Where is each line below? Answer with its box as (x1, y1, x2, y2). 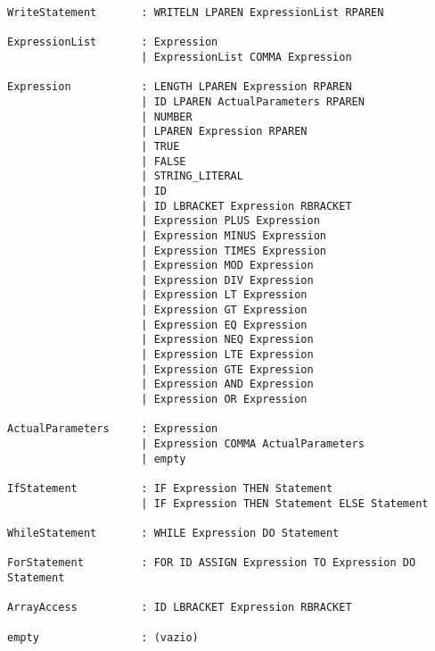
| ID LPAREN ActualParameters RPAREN (141, 95, 365, 108)
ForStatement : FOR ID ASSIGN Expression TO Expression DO (7, 556, 416, 570)
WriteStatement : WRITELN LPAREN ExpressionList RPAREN (7, 6, 384, 19)
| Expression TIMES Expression (141, 244, 326, 257)
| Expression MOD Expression (141, 259, 314, 272)
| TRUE (141, 139, 180, 153)
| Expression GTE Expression (141, 363, 314, 376)
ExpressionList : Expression (7, 36, 218, 49)
